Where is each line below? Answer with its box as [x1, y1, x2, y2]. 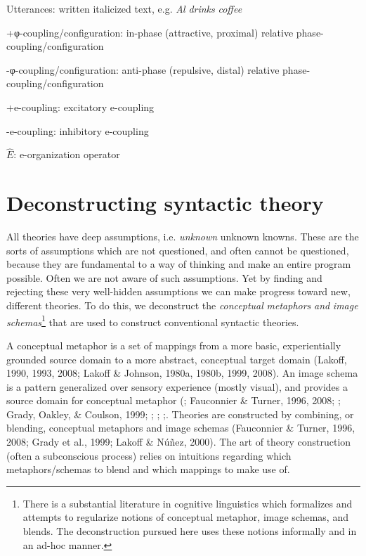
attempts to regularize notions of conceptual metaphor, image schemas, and [22, 510, 348, 524]
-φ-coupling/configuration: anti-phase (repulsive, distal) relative [6, 62, 280, 77]
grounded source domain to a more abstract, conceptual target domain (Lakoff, [6, 351, 347, 366]
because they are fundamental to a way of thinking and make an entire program [6, 257, 351, 271]
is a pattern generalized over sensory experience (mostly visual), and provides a [6, 379, 348, 394]
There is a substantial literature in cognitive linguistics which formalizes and [22, 496, 353, 510]
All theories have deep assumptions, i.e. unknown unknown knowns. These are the [6, 229, 359, 244]
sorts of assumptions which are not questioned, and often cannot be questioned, [6, 243, 349, 257]
